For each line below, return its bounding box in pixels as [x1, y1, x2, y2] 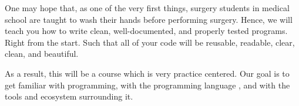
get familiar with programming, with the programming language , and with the [5, 78, 290, 91]
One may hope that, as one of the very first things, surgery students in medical [5, 2, 290, 13]
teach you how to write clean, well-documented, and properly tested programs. [5, 25, 288, 37]
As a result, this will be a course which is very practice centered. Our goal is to [5, 67, 290, 79]
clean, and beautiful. [5, 47, 79, 60]
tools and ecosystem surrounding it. [5, 90, 133, 102]
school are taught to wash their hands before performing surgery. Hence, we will [5, 13, 293, 25]
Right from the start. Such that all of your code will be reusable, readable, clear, [5, 36, 295, 48]
